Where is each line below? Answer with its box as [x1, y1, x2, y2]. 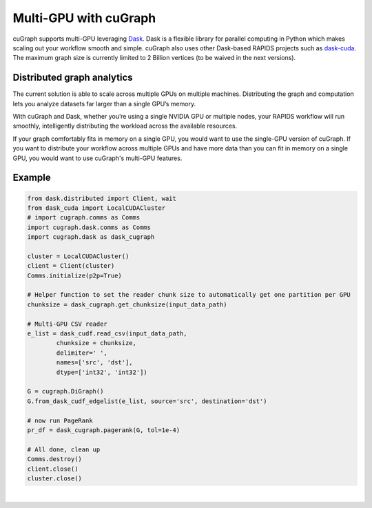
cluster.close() [27, 474, 83, 482]
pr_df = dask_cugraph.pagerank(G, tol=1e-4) [27, 426, 180, 434]
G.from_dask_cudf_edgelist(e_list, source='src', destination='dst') [27, 397, 267, 405]
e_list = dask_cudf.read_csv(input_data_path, [27, 330, 187, 338]
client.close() [27, 465, 79, 473]
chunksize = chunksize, [56, 339, 137, 347]
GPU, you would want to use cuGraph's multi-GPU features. [12, 154, 183, 162]
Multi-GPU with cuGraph [12, 10, 156, 26]
